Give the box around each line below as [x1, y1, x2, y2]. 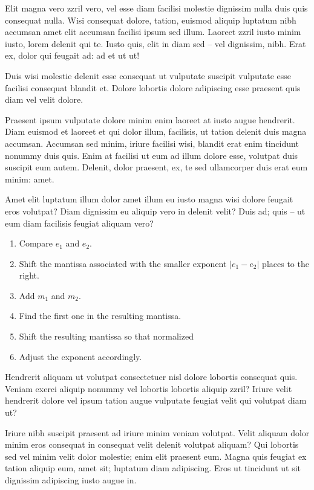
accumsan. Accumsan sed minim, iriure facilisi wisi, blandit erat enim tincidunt [5, 137, 299, 149]
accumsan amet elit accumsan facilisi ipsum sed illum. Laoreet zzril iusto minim [5, 25, 301, 38]
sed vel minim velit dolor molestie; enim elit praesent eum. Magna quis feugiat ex [5, 450, 307, 462]
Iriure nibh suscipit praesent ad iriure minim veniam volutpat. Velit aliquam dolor [5, 426, 310, 439]
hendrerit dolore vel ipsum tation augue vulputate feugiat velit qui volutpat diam [5, 394, 307, 407]
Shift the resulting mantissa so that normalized [19, 330, 194, 343]
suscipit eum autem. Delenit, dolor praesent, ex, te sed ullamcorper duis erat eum [5, 161, 308, 173]
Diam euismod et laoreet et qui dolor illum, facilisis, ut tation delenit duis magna [5, 125, 307, 138]
